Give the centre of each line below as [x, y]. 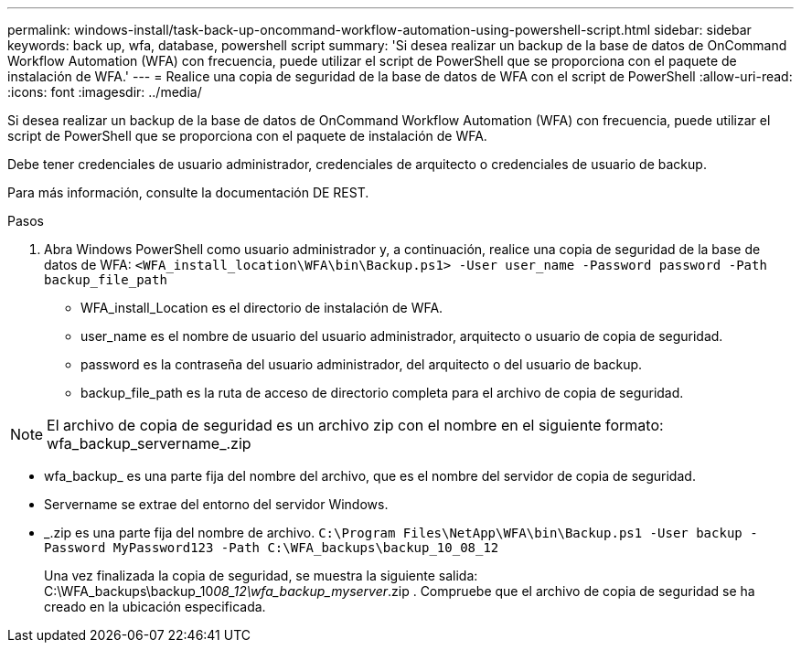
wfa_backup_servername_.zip [149, 443]
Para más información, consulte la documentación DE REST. [188, 192]
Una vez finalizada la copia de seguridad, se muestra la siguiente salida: [261, 575]
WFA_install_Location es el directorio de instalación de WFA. [262, 308]
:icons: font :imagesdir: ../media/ [105, 92]
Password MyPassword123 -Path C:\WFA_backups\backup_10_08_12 [272, 548]
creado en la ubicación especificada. [155, 607]
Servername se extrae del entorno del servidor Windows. [216, 504]
